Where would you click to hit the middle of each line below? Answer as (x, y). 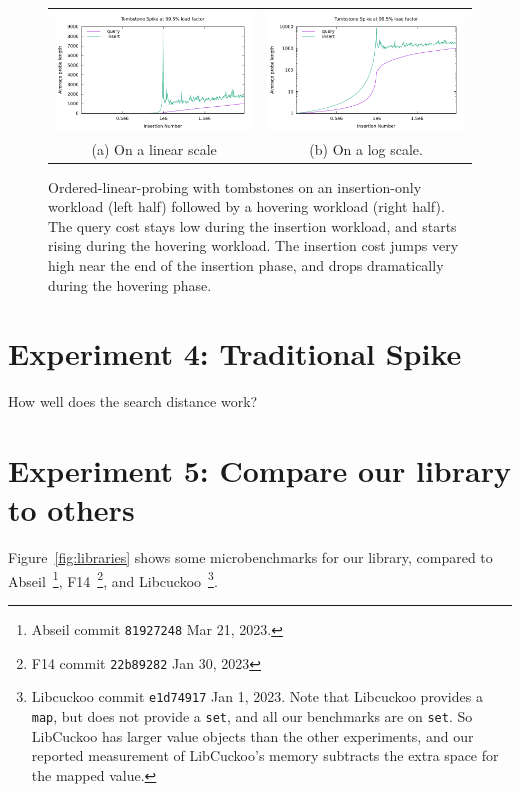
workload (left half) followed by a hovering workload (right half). (246, 206)
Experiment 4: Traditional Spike (235, 353)
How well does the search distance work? (133, 401)
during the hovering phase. (130, 284)
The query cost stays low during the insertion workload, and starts (252, 225)
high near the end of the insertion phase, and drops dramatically (246, 265)
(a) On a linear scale (154, 148)
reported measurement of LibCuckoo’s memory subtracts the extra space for (265, 755)
